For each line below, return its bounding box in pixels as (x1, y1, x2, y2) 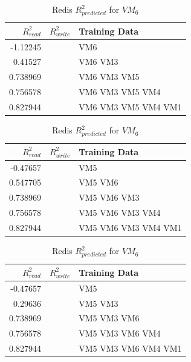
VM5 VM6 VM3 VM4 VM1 (79, 221, 182, 233)
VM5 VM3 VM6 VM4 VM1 (79, 342, 182, 355)
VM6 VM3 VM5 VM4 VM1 (79, 100, 182, 113)
